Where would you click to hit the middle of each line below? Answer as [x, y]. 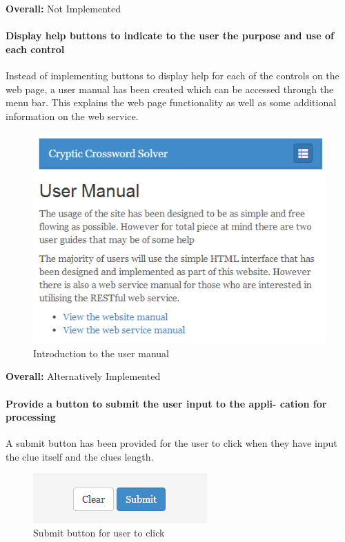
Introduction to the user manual [101, 353]
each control [35, 49]
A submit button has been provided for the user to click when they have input [171, 443]
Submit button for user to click [99, 533]
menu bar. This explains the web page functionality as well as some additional [171, 102]
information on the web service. [72, 116]
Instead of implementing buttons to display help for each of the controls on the [172, 75]
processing [31, 417]
